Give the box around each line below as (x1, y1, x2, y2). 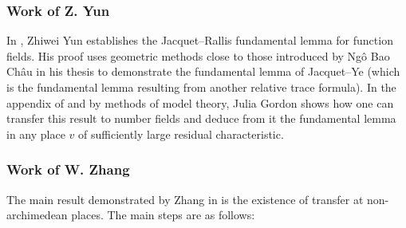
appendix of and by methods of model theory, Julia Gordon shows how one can (6, 94, 394, 111)
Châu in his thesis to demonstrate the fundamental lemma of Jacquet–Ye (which (6, 63, 400, 80)
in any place (6, 125, 65, 142)
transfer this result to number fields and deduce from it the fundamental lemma (6, 110, 396, 127)
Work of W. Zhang (6, 159, 130, 179)
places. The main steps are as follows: (71, 206, 255, 223)
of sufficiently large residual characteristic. (78, 125, 284, 142)
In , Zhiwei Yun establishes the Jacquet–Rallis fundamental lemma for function (6, 32, 393, 49)
